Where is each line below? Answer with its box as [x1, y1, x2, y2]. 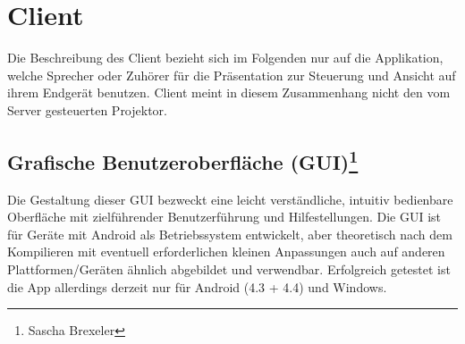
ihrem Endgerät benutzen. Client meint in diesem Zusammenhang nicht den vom [7, 83, 451, 102]
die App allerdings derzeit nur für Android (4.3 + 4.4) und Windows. [7, 277, 387, 296]
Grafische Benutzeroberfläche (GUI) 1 [7, 144, 359, 175]
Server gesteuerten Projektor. [7, 100, 167, 119]
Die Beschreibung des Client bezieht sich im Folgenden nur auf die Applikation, [7, 48, 444, 67]
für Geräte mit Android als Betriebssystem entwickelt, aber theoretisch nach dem [7, 224, 452, 243]
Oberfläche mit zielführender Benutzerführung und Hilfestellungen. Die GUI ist [7, 207, 442, 226]
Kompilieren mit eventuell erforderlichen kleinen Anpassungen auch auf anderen [7, 242, 445, 261]
